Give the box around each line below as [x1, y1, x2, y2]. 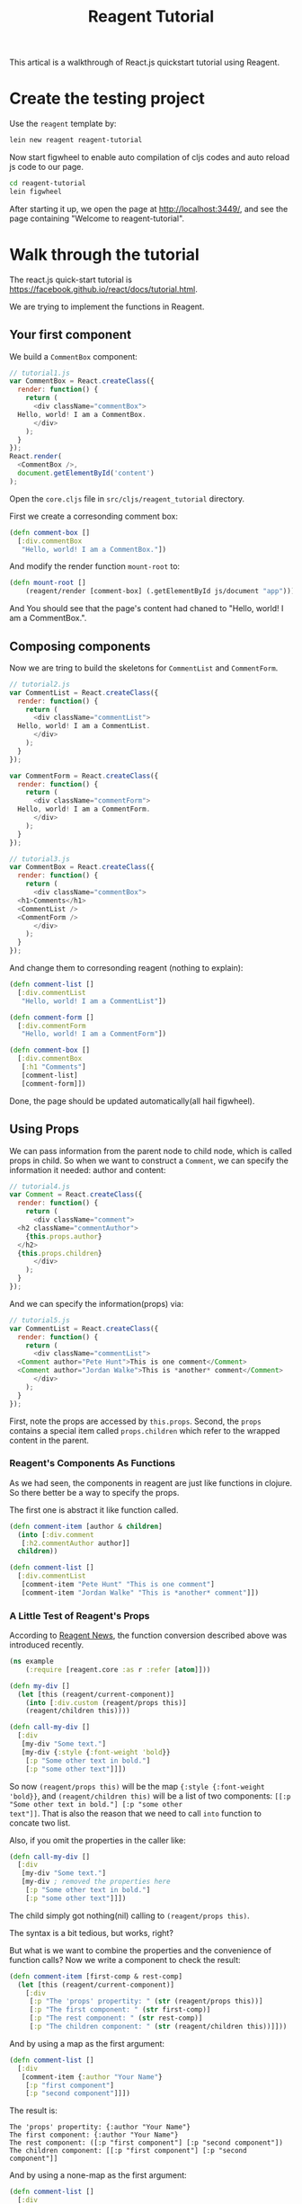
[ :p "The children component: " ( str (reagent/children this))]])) [29, 2022, 288, 2031]
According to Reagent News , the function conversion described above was [9, 1630, 288, 1641]
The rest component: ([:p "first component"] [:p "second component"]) [9, 2138, 283, 2147]
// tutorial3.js [9, 854, 70, 864]
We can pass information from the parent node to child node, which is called [9, 1145, 292, 1156]
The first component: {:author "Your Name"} [9, 2130, 179, 2140]
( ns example [9, 1657, 54, 1666]
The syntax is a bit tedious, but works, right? [9, 1927, 173, 1938]
